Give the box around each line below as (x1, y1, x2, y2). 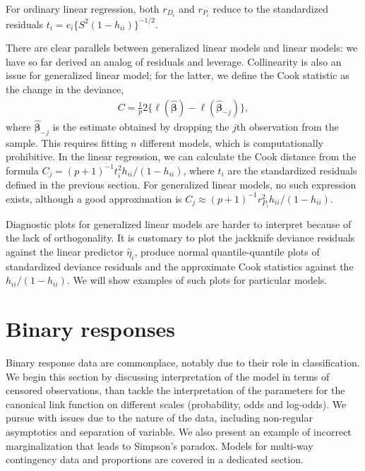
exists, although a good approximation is (6, 191, 182, 205)
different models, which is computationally (140, 135, 323, 150)
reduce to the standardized (213, 1, 328, 16)
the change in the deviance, (6, 81, 124, 96)
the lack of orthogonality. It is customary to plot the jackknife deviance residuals (6, 230, 355, 245)
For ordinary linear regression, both (6, 1, 160, 16)
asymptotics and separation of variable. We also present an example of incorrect (6, 424, 352, 439)
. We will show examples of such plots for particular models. (66, 273, 328, 287)
